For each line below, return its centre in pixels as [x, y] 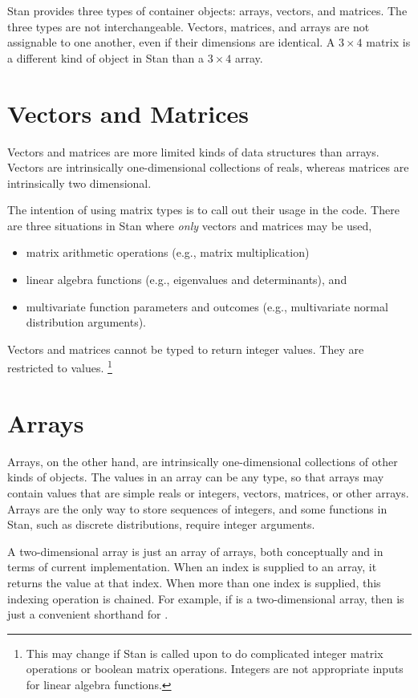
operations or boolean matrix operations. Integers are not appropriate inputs [215, 669]
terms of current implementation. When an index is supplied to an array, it [192, 567]
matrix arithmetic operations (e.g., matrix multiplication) [168, 252]
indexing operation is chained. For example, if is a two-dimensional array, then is [206, 598]
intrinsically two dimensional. [79, 183]
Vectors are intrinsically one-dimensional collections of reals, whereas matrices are [208, 167]
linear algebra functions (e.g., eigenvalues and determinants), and [187, 280]
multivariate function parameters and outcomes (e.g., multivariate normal [207, 306]
